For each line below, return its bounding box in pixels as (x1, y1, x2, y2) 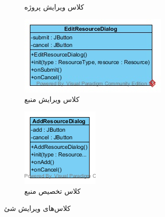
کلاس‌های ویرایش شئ (4, 202, 71, 213)
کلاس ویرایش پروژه (24, 2, 84, 12)
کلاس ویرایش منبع (24, 94, 79, 104)
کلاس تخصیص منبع (24, 186, 81, 196)
